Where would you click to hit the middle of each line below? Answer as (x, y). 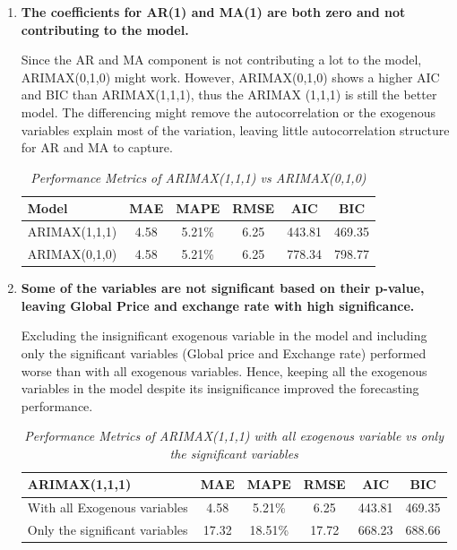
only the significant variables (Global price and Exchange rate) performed (224, 352)
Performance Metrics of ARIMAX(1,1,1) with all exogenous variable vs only (234, 436)
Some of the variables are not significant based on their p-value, (223, 288)
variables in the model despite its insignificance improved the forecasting (220, 388)
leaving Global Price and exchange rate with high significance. (218, 305)
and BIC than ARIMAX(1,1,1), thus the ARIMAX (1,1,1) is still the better (229, 95)
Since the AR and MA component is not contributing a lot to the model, (221, 60)
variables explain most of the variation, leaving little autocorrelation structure (235, 129)
